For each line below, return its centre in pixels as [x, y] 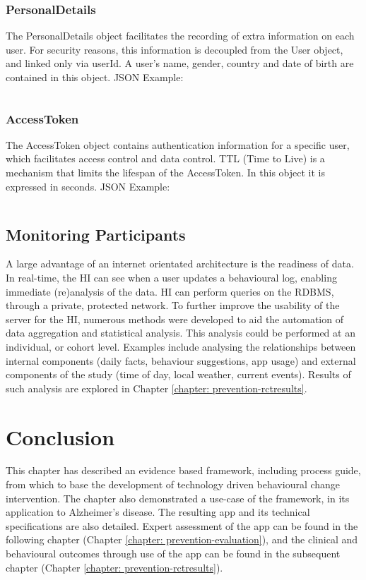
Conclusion [60, 436]
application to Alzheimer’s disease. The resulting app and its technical [158, 512]
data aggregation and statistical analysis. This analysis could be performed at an [181, 333]
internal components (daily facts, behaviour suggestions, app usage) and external [181, 360]
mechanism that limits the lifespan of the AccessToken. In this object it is [165, 172]
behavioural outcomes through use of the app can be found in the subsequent [173, 554]
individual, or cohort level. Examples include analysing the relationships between [181, 346]
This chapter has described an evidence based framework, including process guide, [183, 470]
